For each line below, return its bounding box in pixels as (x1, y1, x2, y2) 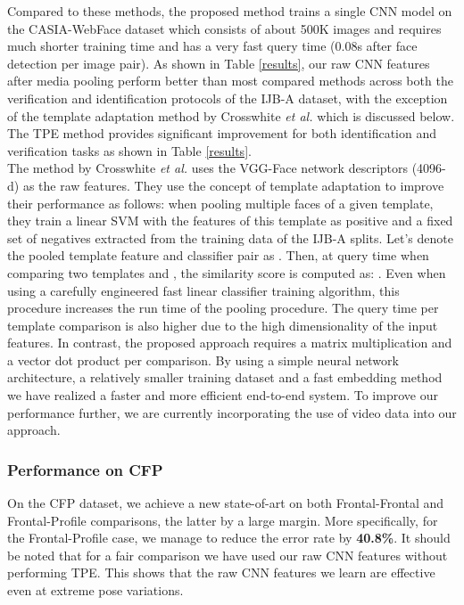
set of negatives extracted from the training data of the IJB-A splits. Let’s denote (7, 228, 453, 247)
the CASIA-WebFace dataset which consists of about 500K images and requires (7, 19, 442, 37)
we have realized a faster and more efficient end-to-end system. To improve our (7, 386, 438, 405)
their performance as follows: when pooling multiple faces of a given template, (7, 193, 434, 212)
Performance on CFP (7, 458, 163, 480)
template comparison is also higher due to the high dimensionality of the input (7, 315, 438, 334)
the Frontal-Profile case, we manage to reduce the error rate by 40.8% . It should (7, 528, 451, 547)
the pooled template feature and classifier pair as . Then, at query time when (7, 246, 429, 265)
